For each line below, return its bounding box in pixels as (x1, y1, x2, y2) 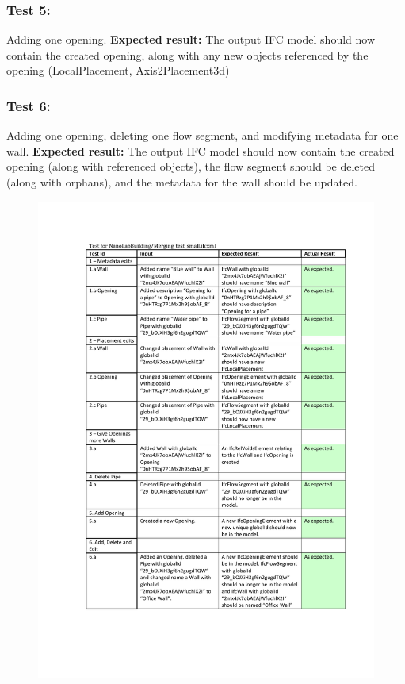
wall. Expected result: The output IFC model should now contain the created (6, 142, 395, 159)
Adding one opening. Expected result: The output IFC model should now (6, 31, 376, 48)
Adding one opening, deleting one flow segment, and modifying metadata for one (6, 127, 399, 144)
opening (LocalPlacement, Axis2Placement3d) (6, 62, 230, 79)
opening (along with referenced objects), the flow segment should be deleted (6, 158, 376, 175)
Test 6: (6, 95, 51, 115)
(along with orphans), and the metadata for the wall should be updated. (6, 174, 357, 190)
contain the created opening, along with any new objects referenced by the (6, 46, 369, 63)
